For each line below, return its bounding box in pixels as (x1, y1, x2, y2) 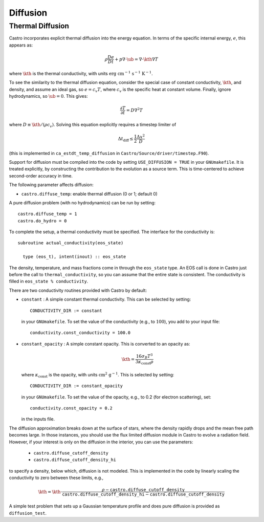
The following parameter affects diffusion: (9, 182, 94, 188)
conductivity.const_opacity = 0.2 (30, 406, 112, 411)
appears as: (9, 42, 33, 48)
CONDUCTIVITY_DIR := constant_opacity (30, 383, 123, 389)
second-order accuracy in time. (9, 173, 73, 178)
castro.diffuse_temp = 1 (18, 211, 77, 217)
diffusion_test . (9, 510, 47, 516)
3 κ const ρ (135, 359, 154, 366)
